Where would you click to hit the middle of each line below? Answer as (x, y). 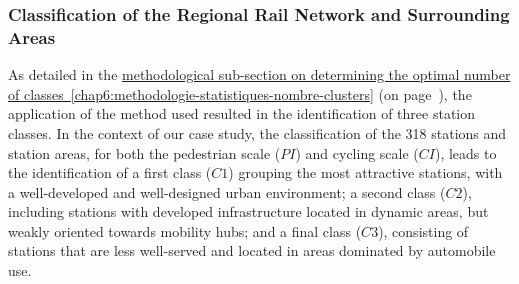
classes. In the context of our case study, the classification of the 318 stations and (257, 132)
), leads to (465, 152)
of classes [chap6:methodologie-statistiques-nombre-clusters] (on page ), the (240, 93)
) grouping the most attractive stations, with (365, 172)
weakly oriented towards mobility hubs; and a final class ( (185, 230)
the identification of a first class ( (110, 172)
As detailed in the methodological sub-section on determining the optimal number (259, 74)
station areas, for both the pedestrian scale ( (144, 152)
